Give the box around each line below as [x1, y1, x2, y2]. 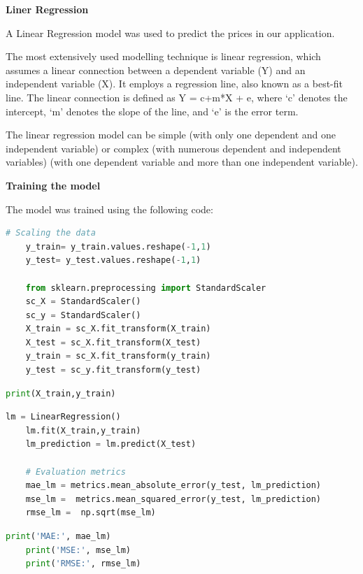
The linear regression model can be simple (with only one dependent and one [6, 127, 336, 142]
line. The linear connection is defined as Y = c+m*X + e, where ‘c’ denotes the [6, 89, 348, 104]
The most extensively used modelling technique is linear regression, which [6, 49, 321, 64]
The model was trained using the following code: [6, 201, 213, 216]
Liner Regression [6, 2, 89, 16]
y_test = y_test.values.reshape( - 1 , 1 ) [25, 255, 201, 266]
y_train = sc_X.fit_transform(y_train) [25, 351, 211, 361]
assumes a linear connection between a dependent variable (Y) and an [6, 62, 306, 77]
